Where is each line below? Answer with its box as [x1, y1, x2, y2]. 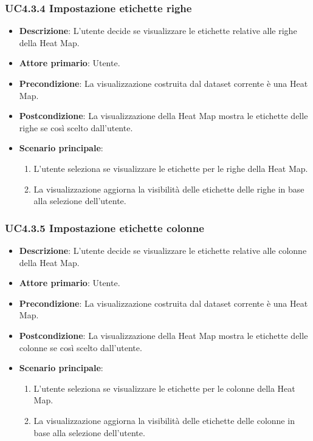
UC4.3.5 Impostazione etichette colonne [5, 220, 204, 235]
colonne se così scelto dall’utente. [19, 341, 142, 354]
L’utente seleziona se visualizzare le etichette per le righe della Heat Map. [33, 162, 308, 174]
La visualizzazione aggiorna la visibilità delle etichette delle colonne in [33, 414, 295, 426]
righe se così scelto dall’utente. [19, 121, 133, 134]
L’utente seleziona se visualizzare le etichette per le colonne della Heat [33, 381, 295, 394]
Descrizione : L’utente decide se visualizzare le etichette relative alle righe [19, 24, 297, 37]
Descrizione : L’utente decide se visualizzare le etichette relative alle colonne [19, 244, 307, 256]
